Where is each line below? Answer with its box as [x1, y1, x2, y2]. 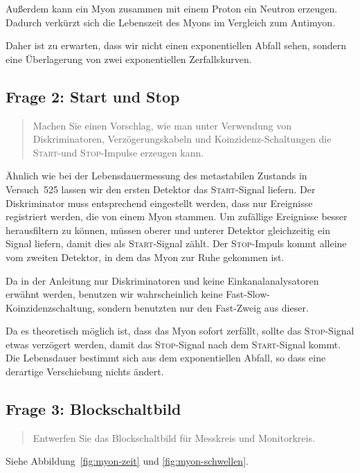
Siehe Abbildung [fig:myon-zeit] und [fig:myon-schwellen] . [6, 454, 249, 468]
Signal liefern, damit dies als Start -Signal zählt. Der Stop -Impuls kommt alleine [6, 236, 347, 251]
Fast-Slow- [226, 287, 270, 301]
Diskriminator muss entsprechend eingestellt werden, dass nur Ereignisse [6, 195, 313, 210]
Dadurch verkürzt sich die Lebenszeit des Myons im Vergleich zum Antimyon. [6, 15, 336, 29]
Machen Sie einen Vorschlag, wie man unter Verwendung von [33, 118, 291, 132]
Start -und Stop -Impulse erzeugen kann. [33, 145, 204, 159]
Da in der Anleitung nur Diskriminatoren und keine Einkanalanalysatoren [6, 273, 319, 287]
